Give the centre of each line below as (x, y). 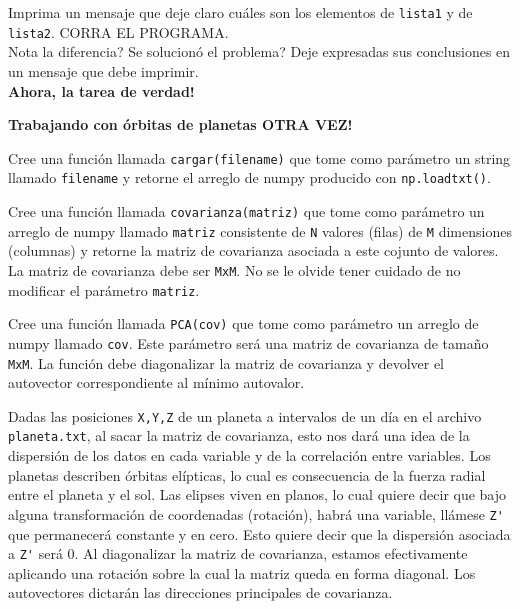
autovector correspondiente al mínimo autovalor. (156, 382)
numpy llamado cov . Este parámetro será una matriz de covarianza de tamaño (248, 342)
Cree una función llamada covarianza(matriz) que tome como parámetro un (246, 211)
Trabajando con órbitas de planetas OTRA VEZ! (180, 124)
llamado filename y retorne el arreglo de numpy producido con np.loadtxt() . (249, 177)
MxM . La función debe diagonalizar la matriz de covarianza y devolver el (226, 362)
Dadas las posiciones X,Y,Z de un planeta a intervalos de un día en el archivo (245, 415)
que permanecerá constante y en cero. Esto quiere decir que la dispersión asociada (259, 533)
